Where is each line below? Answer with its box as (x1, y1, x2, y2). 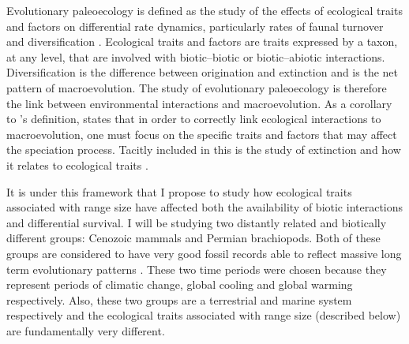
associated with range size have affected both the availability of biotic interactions (6, 199, 403, 215)
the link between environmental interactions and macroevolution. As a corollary (6, 95, 392, 111)
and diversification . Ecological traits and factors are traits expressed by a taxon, (6, 33, 398, 50)
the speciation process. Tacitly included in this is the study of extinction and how (6, 141, 401, 158)
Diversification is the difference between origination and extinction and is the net (6, 64, 398, 80)
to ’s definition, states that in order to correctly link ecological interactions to (6, 110, 381, 127)
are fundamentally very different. (6, 322, 165, 338)
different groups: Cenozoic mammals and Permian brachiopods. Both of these (6, 230, 381, 246)
